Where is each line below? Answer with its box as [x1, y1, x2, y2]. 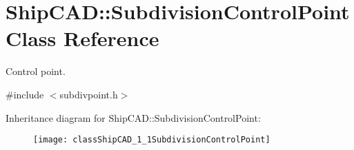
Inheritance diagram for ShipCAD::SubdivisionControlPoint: [6, 110, 261, 125]
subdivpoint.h [59, 87, 118, 101]
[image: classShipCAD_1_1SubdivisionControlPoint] [33, 135, 271, 145]
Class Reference [6, 24, 159, 52]
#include [6, 87, 44, 101]
